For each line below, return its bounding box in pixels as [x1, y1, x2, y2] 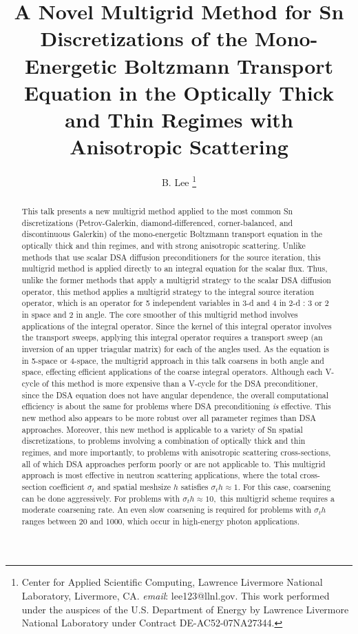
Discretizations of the [40, 24, 248, 52]
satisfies [180, 480, 209, 492]
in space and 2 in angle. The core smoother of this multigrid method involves [21, 309, 298, 320]
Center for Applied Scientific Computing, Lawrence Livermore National [21, 575, 323, 589]
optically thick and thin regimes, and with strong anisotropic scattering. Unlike [21, 240, 306, 252]
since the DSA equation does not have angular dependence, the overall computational [21, 389, 329, 400]
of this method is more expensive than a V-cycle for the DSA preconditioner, [42, 377, 318, 389]
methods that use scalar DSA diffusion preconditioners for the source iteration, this [21, 251, 321, 263]
